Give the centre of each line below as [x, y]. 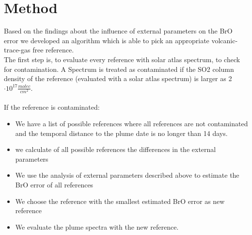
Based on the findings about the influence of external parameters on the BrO [118, 31]
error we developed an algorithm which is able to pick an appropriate [107, 40]
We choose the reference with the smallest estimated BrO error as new [120, 201]
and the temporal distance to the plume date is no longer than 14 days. [121, 133]
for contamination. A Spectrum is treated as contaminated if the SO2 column [119, 69]
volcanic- [225, 40]
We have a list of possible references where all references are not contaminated [132, 124]
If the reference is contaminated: [52, 107]
